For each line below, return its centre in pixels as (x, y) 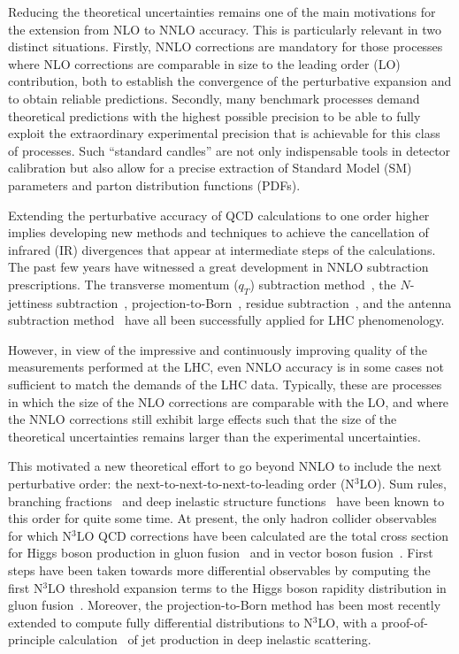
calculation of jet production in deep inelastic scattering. (215, 639)
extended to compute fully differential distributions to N (161, 622)
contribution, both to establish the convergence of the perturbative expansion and (230, 81)
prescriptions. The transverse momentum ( (123, 284)
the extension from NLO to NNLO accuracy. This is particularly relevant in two (225, 29)
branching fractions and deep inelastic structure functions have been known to (226, 500)
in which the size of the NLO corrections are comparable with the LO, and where (229, 401)
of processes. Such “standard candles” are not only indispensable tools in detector (229, 150)
